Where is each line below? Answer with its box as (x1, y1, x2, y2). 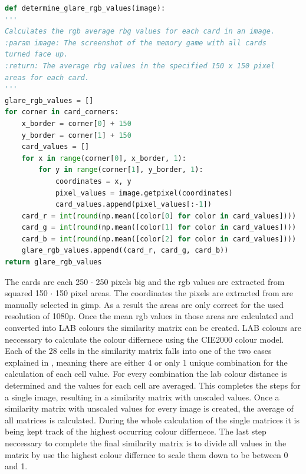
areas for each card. (5, 73, 90, 82)
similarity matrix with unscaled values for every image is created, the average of (5, 402, 294, 415)
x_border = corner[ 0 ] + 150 (21, 119, 131, 128)
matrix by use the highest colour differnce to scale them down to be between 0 (5, 448, 288, 460)
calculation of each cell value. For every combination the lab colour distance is (5, 367, 287, 380)
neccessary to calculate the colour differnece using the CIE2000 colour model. (5, 333, 284, 345)
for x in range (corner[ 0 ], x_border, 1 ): (21, 154, 186, 163)
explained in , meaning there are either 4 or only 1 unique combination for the (5, 356, 288, 368)
